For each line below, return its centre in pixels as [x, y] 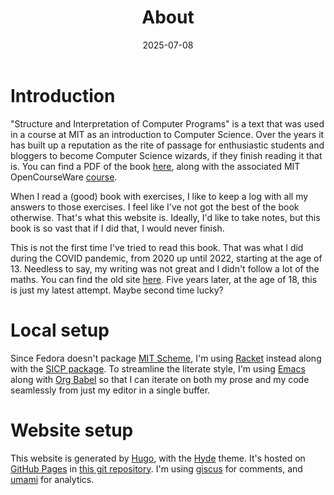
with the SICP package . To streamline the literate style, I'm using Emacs [158, 368]
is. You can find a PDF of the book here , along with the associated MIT [155, 166]
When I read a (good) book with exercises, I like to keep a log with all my [159, 196]
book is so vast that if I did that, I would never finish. [117, 228]
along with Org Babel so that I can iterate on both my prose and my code [160, 379]
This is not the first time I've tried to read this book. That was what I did [157, 247]
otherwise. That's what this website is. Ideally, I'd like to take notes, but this [165, 217]
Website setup [72, 430]
